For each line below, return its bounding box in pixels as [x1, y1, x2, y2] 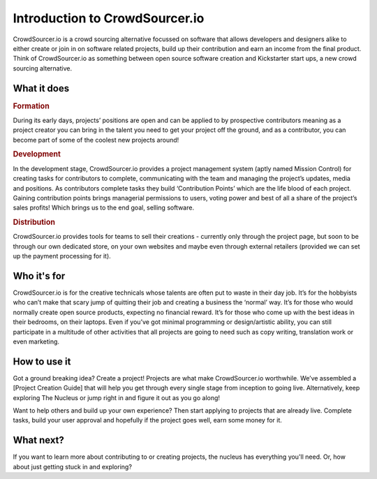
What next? [13, 434, 64, 446]
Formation [13, 101, 50, 111]
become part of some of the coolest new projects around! [13, 135, 179, 144]
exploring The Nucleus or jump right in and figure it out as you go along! [13, 393, 220, 401]
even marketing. [13, 337, 59, 346]
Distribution [13, 217, 56, 227]
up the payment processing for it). [13, 252, 111, 260]
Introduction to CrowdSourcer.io [13, 10, 205, 26]
